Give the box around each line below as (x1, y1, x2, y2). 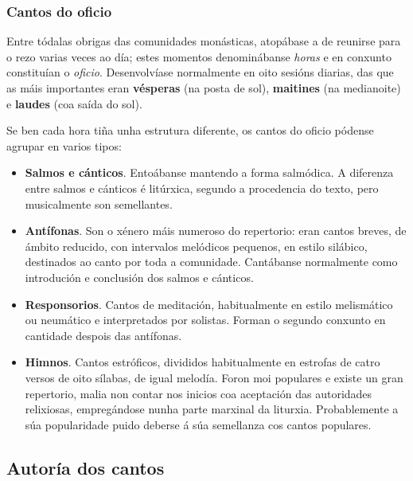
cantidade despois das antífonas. (25, 327, 182, 343)
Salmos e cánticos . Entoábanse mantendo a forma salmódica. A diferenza (25, 164, 394, 181)
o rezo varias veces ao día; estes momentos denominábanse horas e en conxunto (6, 48, 392, 65)
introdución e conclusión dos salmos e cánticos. (25, 268, 254, 285)
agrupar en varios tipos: (6, 137, 122, 154)
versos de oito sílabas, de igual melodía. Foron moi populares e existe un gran (25, 369, 403, 385)
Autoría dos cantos (6, 455, 165, 479)
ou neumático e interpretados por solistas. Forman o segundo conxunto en (25, 311, 386, 328)
